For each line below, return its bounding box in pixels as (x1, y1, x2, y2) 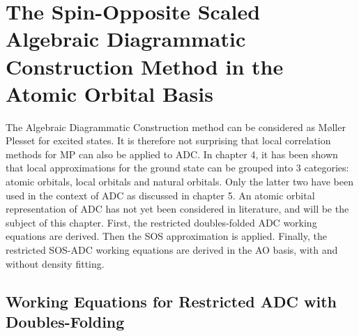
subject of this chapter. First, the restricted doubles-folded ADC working (6, 215, 317, 229)
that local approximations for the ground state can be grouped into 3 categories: (6, 160, 349, 175)
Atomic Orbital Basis (6, 79, 213, 107)
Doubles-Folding (6, 311, 125, 332)
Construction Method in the (6, 52, 284, 80)
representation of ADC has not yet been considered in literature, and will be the (6, 201, 349, 216)
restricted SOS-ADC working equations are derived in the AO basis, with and (6, 243, 338, 257)
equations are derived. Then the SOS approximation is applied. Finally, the (6, 229, 327, 243)
